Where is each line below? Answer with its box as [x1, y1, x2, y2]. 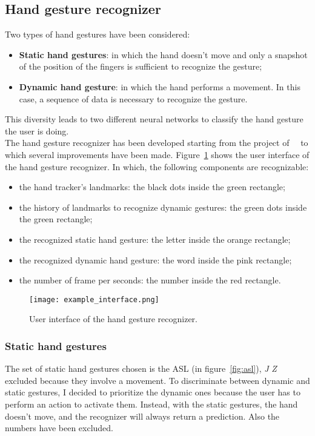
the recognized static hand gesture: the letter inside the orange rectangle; [19, 233, 291, 245]
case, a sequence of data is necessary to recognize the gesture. [19, 92, 248, 105]
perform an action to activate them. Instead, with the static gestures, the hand [5, 397, 298, 410]
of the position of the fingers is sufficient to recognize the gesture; [19, 60, 262, 73]
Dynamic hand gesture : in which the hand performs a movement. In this [19, 80, 300, 93]
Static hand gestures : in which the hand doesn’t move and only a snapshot [19, 48, 308, 61]
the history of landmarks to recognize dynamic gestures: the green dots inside [19, 200, 307, 213]
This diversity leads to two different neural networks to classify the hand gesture [5, 113, 303, 125]
